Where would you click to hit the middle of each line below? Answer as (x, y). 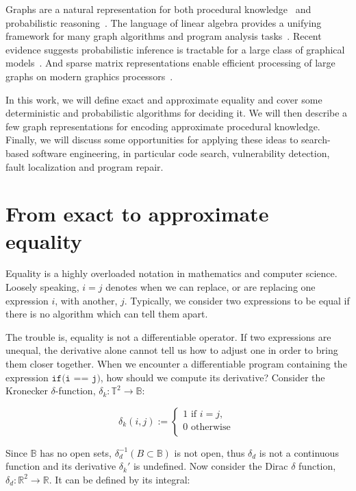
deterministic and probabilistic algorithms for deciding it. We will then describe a (177, 113)
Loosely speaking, (42, 287)
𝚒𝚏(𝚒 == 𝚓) (76, 378)
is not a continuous (299, 452)
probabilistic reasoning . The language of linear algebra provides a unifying (164, 22)
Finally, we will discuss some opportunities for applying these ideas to (152, 140)
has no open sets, (76, 452)
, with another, (86, 300)
